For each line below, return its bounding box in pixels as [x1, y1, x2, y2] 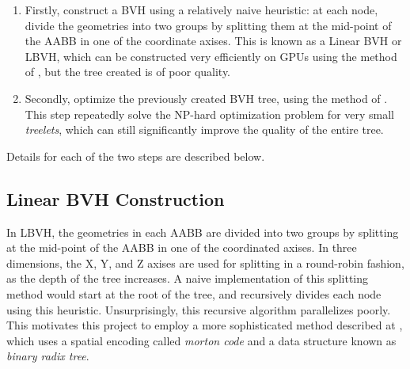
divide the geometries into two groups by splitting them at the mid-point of [25, 17, 392, 33]
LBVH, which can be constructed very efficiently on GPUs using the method [25, 48, 397, 64]
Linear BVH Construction [6, 186, 225, 211]
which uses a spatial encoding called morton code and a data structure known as [6, 332, 397, 348]
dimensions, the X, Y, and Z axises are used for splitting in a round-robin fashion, [6, 254, 404, 271]
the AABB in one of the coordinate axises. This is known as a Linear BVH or [25, 32, 402, 49]
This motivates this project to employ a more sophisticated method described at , [6, 317, 403, 333]
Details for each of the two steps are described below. [6, 147, 265, 164]
